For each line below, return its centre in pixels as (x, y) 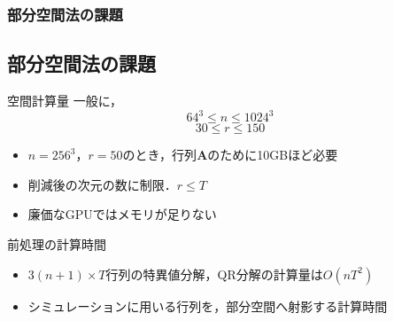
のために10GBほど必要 (273, 155)
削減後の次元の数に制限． (102, 184)
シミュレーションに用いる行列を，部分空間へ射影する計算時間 (208, 305)
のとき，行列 (160, 155)
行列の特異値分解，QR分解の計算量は (214, 274)
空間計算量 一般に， (65, 101)
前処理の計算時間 (57, 243)
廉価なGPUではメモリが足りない (122, 214)
